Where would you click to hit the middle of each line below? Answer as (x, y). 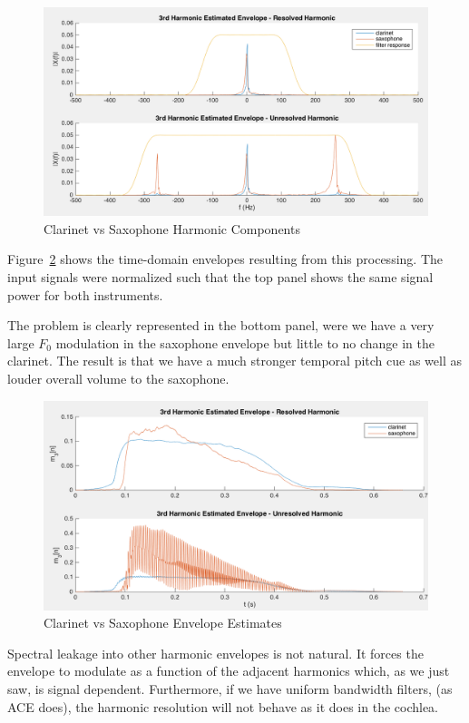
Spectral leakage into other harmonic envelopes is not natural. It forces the (215, 653)
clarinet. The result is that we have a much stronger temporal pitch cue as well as (235, 361)
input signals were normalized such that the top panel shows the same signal (220, 277)
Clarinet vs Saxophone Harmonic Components (172, 228)
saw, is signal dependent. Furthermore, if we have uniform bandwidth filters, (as (230, 688)
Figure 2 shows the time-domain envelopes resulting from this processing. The (225, 259)
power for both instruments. (85, 294)
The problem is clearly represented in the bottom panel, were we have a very (221, 325)
